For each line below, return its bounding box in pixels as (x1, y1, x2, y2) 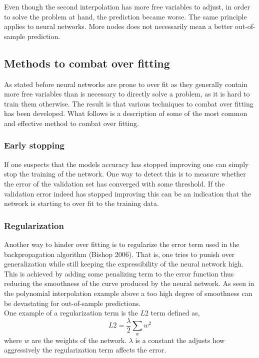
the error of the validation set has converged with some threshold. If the (4, 178, 225, 188)
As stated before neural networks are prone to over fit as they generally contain (4, 78, 247, 89)
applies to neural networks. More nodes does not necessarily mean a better (4, 21, 233, 31)
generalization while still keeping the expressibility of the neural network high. (4, 258, 244, 269)
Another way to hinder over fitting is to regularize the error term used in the (4, 238, 239, 249)
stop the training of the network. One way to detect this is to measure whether (4, 168, 246, 179)
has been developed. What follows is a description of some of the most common (4, 108, 247, 118)
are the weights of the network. (31, 334, 127, 345)
